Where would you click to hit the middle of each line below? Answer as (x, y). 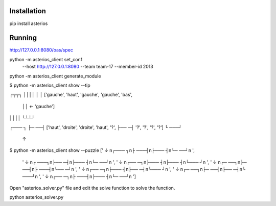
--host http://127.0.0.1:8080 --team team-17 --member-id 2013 (88, 67)
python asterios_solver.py (37, 197)
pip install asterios (29, 23)
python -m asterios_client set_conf (46, 59)
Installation (28, 11)
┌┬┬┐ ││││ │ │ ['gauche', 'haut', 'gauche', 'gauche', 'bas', (71, 95)
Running (23, 38)
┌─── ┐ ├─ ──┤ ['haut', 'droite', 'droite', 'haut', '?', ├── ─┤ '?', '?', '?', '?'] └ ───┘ (96, 127)
